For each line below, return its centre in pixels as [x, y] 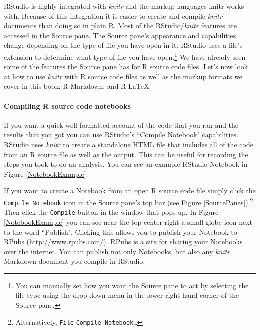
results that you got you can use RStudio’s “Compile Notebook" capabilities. [121, 135]
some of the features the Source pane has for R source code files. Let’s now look [126, 67]
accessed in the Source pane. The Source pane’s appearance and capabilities [120, 35]
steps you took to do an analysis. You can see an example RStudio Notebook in [126, 164]
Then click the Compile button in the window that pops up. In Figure [111, 212]
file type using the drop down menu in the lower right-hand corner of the [127, 295]
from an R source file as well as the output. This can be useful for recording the [126, 154]
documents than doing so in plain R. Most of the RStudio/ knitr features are [120, 26]
